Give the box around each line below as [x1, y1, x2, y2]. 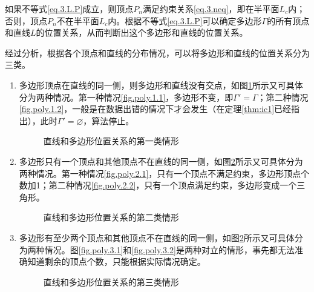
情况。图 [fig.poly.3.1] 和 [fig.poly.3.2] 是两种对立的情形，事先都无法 [44, 243, 295, 256]
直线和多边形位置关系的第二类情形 [43, 211, 179, 224]
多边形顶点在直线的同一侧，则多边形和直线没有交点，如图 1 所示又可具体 [19, 78, 303, 91]
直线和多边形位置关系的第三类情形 [43, 275, 179, 288]
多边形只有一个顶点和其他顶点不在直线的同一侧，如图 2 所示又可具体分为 [19, 154, 303, 167]
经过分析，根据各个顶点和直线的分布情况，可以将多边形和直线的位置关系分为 [5, 46, 310, 59]
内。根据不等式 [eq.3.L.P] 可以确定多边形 [108, 14, 262, 27]
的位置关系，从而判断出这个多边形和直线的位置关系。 [36, 26, 248, 39]
